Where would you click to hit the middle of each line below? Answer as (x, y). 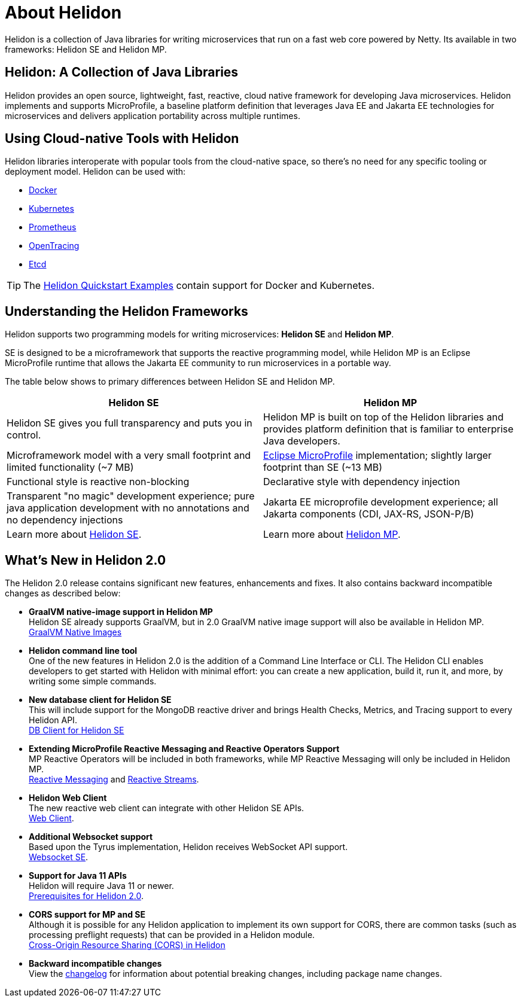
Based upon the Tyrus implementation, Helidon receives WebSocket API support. (188, 847)
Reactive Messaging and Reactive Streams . (114, 779)
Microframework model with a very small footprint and (129, 456)
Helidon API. (53, 720)
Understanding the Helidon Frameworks (127, 311)
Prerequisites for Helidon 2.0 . (86, 896)
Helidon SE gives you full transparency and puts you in (130, 423)
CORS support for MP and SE (87, 915)
